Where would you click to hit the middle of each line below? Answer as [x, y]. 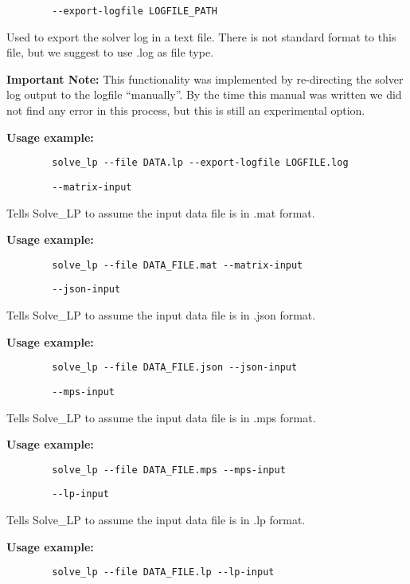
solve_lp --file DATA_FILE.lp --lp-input [163, 572]
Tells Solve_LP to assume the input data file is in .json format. [161, 315]
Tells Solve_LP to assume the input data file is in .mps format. [161, 417]
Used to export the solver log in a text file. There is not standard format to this [201, 36]
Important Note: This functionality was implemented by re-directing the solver [205, 78]
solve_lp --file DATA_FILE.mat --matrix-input [178, 265]
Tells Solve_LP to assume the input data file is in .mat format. [161, 212]
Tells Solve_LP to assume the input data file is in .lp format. [156, 520]
